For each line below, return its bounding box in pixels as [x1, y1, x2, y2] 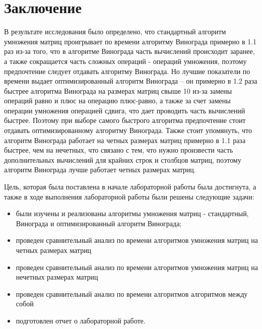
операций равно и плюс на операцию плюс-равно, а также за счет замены [4, 95, 231, 106]
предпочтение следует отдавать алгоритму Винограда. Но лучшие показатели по [4, 65, 250, 76]
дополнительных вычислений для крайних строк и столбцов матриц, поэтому [4, 154, 241, 165]
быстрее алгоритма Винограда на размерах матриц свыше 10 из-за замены [4, 85, 232, 96]
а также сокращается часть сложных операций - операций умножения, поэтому [4, 55, 247, 66]
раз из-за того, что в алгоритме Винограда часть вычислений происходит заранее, [4, 46, 255, 56]
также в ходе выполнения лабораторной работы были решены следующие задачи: [4, 191, 254, 202]
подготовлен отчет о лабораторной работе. [16, 315, 146, 325]
